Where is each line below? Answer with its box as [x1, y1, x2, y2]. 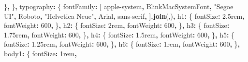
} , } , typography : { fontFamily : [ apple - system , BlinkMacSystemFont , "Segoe [4, 1, 233, 11]
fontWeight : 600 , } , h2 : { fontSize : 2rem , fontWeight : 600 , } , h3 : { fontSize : [4, 20, 230, 30]
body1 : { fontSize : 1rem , [4, 48, 77, 58]
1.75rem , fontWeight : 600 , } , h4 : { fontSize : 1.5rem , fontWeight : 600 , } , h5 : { [4, 29, 235, 39]
